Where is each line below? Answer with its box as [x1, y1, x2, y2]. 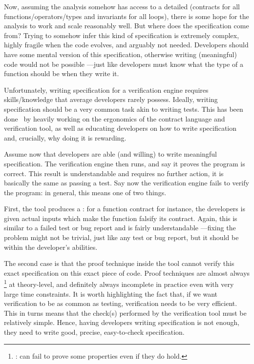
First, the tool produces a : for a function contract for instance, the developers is [4, 203, 245, 214]
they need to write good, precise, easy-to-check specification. [4, 327, 185, 337]
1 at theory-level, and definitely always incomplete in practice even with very [4, 278, 234, 289]
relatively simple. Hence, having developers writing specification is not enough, [4, 317, 239, 327]
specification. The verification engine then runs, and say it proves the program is [4, 158, 245, 168]
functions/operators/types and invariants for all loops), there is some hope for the [4, 11, 249, 21]
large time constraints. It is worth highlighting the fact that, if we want [4, 288, 218, 299]
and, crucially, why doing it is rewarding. [4, 132, 127, 142]
